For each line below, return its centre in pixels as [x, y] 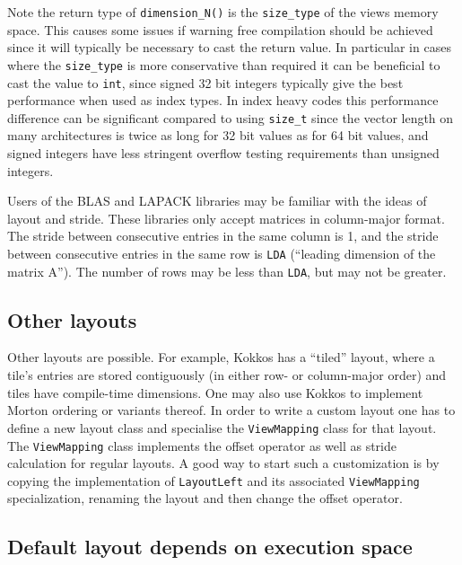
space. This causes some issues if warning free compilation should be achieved [220, 29]
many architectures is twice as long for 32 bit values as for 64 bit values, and [218, 135]
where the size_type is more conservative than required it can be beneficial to [224, 64]
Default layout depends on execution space [210, 547]
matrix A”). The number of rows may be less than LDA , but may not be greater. [227, 271]
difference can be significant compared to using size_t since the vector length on [231, 117]
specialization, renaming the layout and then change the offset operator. [205, 498]
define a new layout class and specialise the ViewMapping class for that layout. [222, 427]
